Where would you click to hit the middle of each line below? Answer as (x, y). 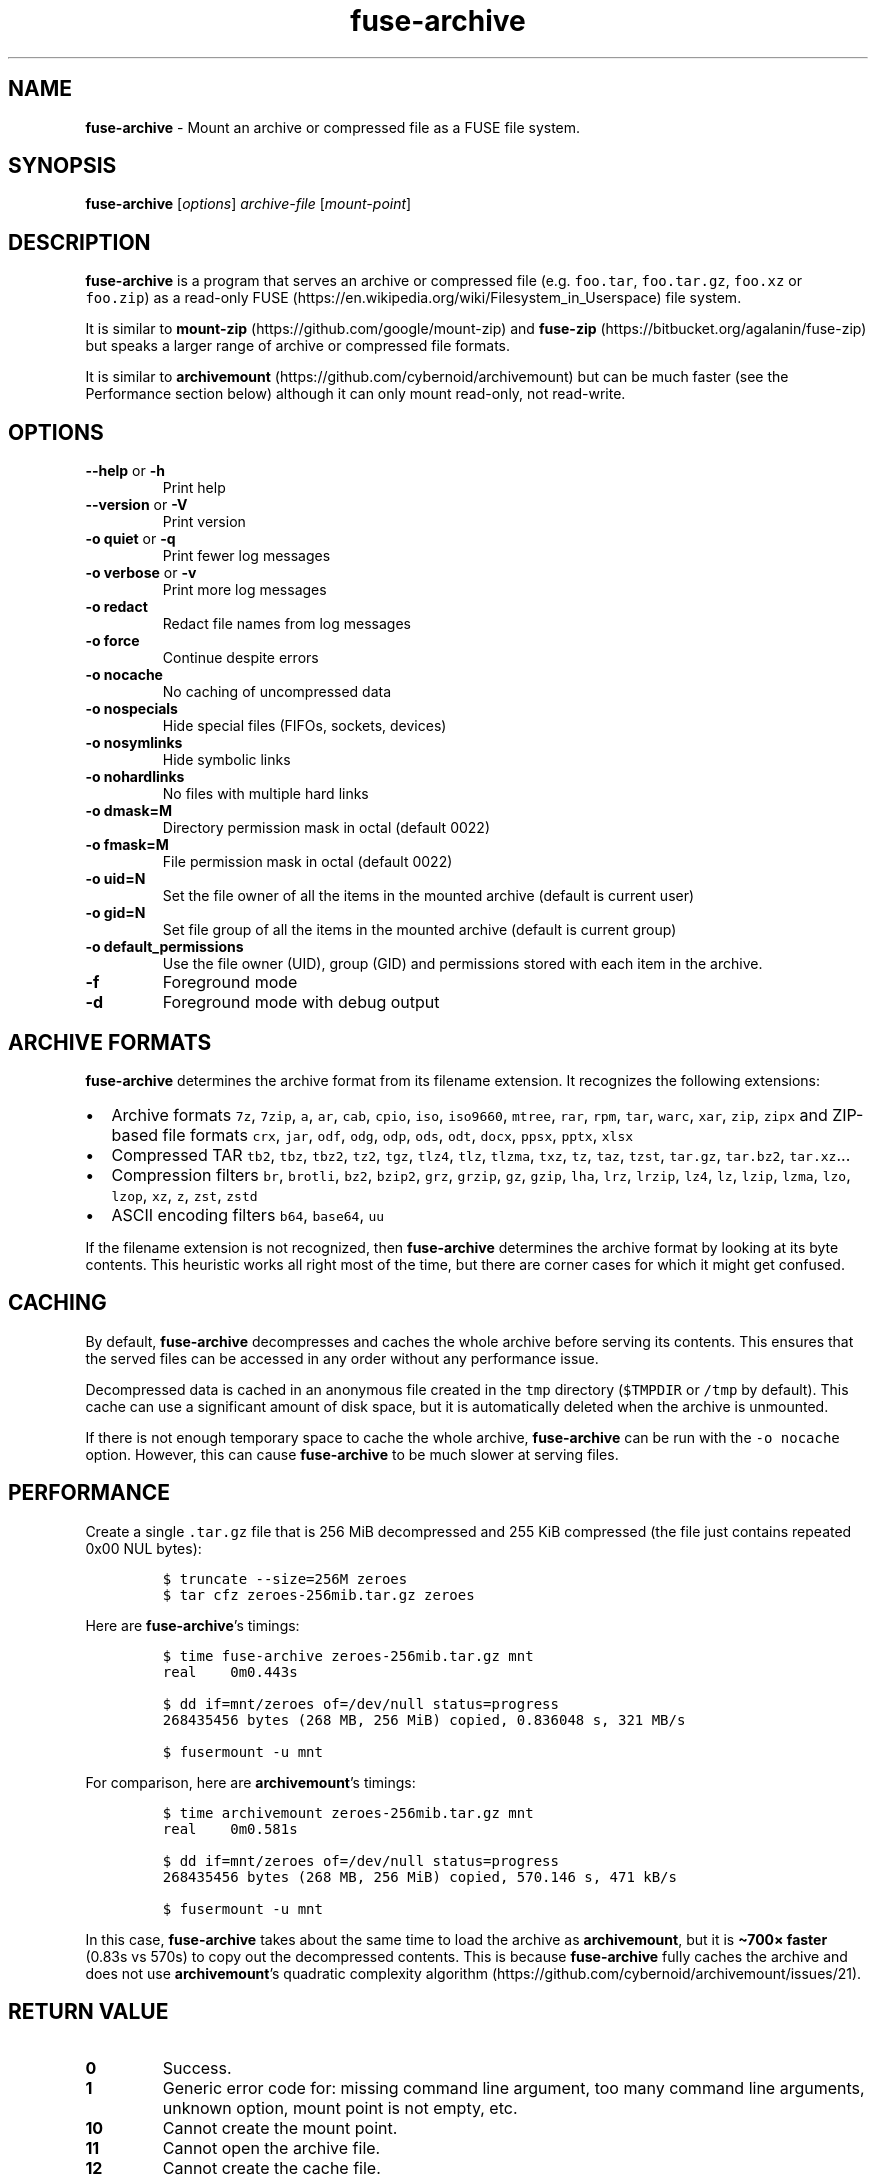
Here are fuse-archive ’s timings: (192, 1625)
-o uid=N (115, 879)
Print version (204, 522)
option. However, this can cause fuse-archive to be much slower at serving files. (352, 1454)
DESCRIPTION (79, 242)
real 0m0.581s (230, 1828)
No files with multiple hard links (265, 794)
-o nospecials (131, 709)
